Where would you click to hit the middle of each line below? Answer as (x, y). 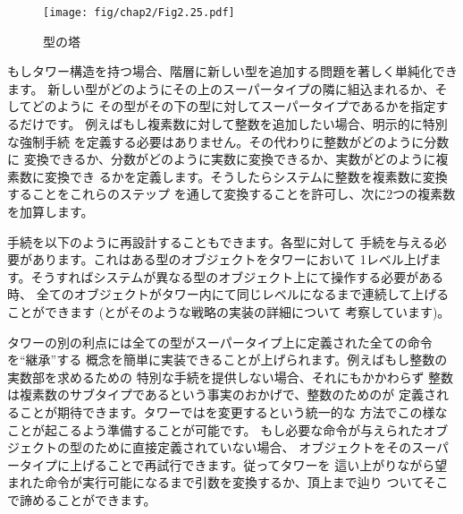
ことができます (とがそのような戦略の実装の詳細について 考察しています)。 (229, 311)
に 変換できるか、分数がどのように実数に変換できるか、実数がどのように (222, 159)
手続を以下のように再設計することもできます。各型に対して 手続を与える (221, 241)
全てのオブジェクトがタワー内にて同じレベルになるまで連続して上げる (243, 294)
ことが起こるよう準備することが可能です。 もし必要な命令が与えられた (215, 429)
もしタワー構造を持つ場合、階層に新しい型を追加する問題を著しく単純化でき (232, 71)
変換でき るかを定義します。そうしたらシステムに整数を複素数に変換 (246, 176)
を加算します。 (51, 211)
